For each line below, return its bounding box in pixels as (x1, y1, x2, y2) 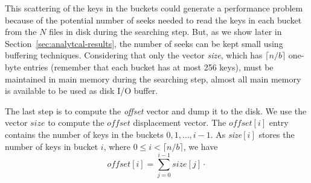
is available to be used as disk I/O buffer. (5, 84, 158, 97)
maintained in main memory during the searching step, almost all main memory (5, 72, 301, 85)
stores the (258, 128, 295, 140)
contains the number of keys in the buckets (5, 128, 164, 140)
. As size (210, 128, 242, 140)
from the (5, 25, 37, 38)
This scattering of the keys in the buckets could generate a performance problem (5, 2, 303, 14)
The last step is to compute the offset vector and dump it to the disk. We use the (5, 104, 307, 117)
